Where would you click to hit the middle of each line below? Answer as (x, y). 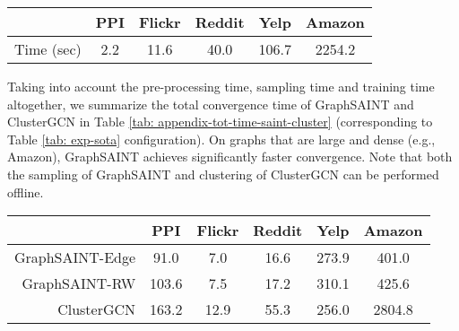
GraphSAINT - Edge (75, 257)
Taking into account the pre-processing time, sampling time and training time (221, 86)
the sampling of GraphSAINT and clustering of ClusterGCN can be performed (223, 174)
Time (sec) (48, 49)
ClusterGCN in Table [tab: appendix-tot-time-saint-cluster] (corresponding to (220, 122)
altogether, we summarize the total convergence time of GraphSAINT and (211, 104)
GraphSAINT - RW (79, 283)
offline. (26, 192)
